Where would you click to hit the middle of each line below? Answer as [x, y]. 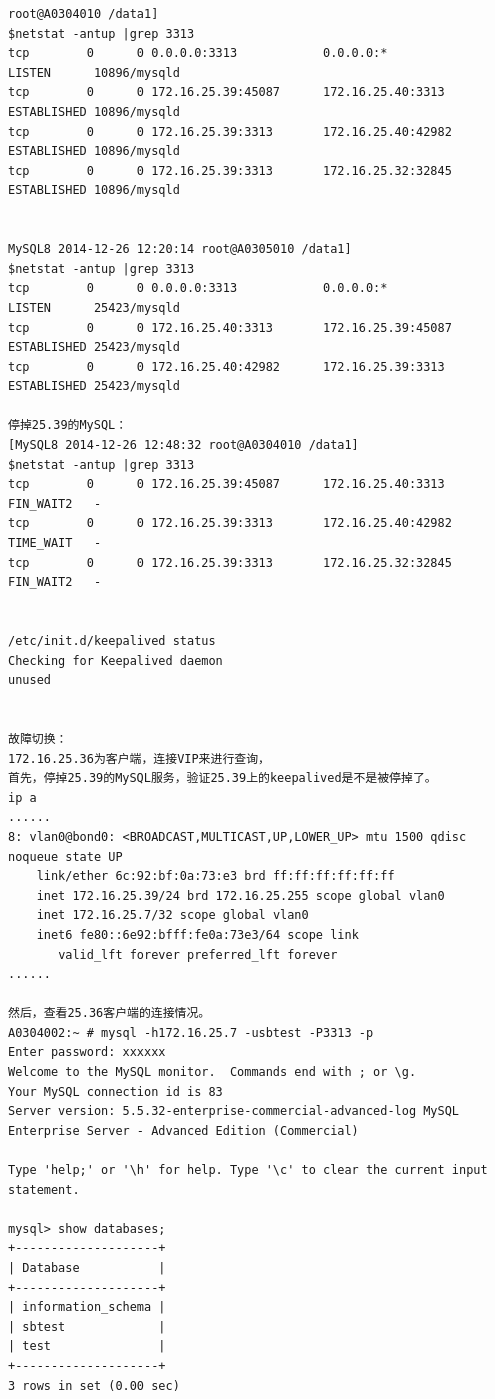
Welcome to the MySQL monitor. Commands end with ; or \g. [212, 1072]
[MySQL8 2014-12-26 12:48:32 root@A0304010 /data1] [183, 445]
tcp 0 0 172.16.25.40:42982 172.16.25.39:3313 [226, 366]
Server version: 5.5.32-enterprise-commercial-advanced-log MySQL [234, 1111]
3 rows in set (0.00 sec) [94, 1385]
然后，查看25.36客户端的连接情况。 [109, 1013]
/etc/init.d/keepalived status [112, 641]
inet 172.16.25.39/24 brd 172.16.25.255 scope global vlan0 [240, 895]
